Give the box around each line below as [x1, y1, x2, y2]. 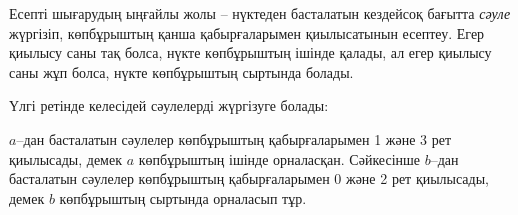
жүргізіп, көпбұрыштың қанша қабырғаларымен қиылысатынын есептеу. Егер [9, 22, 485, 43]
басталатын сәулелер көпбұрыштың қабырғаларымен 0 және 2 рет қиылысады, [9, 168, 489, 189]
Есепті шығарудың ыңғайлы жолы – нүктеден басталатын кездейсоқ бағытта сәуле [9, 3, 511, 23]
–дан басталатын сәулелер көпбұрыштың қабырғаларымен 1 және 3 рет [16, 128, 452, 149]
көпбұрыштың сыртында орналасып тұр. [59, 187, 307, 208]
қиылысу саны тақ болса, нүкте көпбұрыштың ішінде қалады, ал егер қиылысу [9, 42, 492, 63]
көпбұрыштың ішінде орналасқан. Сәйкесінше [138, 148, 421, 169]
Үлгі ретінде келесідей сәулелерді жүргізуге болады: [9, 95, 329, 116]
